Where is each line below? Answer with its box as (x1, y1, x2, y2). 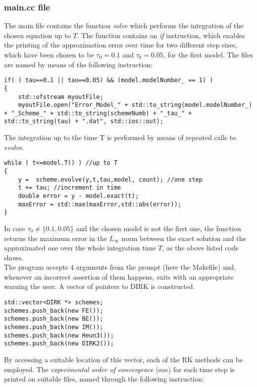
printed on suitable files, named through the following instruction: (4, 374, 204, 384)
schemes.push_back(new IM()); (4, 324, 103, 331)
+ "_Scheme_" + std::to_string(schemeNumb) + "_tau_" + (4, 109, 192, 117)
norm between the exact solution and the (121, 233, 246, 243)
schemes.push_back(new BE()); (4, 315, 103, 323)
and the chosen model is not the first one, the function (76, 223, 241, 233)
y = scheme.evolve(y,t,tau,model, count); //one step (18, 176, 203, 183)
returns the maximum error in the (4, 233, 107, 243)
